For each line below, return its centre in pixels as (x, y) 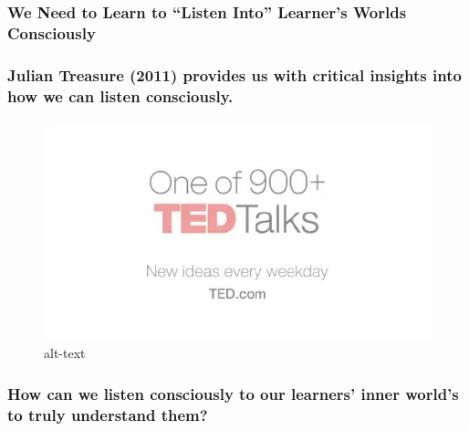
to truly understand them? (108, 414)
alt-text (65, 353)
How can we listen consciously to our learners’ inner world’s (233, 393)
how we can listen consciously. (120, 95)
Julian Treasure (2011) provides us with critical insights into (234, 74)
